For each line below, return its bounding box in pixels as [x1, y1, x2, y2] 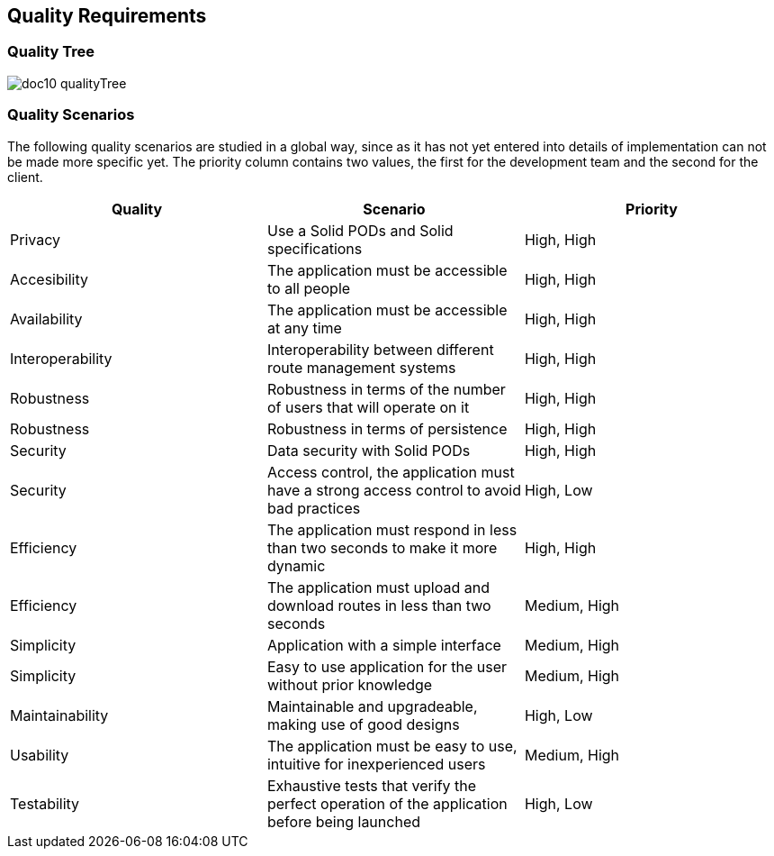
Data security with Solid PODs [266, 441, 471, 460]
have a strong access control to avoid [266, 480, 521, 499]
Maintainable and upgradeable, [266, 697, 478, 715]
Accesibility [10, 269, 88, 288]
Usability [10, 745, 69, 764]
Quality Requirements [7, 5, 207, 27]
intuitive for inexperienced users [266, 754, 486, 773]
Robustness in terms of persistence [266, 419, 508, 438]
